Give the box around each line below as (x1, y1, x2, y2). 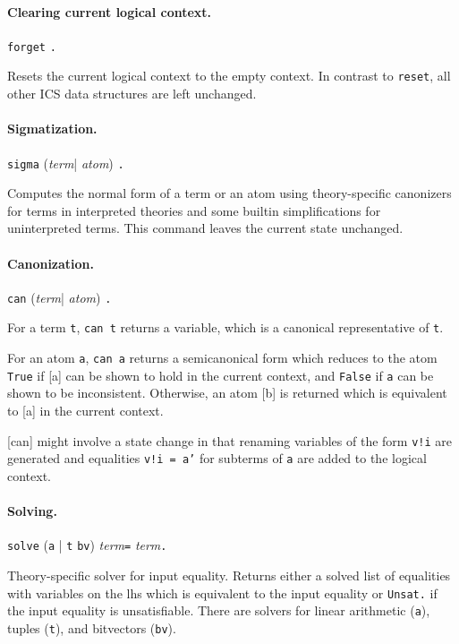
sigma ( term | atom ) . (7, 153, 124, 172)
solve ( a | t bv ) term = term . (7, 536, 167, 554)
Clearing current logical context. (7, 2, 212, 21)
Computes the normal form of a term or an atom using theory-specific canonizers (7, 184, 452, 202)
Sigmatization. (7, 119, 98, 138)
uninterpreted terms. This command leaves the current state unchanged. (7, 219, 404, 237)
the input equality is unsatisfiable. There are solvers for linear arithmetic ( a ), (7, 601, 430, 620)
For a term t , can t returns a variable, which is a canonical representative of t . (7, 318, 444, 337)
